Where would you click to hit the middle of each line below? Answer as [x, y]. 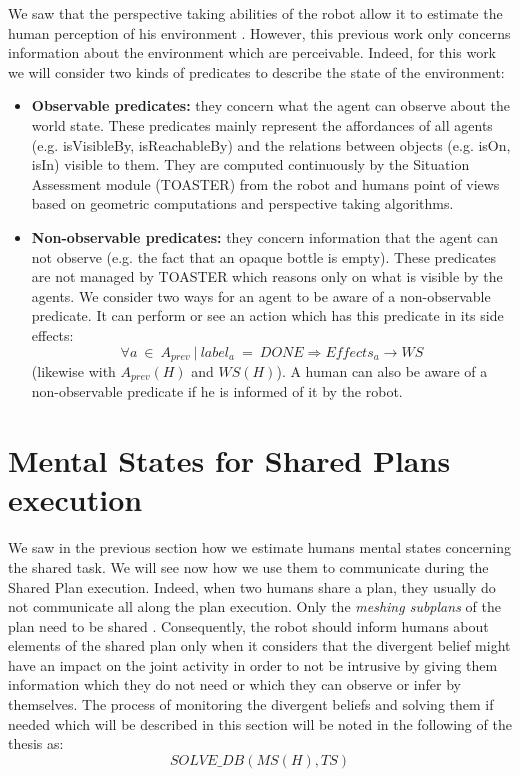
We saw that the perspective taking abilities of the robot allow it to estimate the [255, 13]
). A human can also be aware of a [382, 370]
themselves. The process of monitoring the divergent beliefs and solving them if [251, 704]
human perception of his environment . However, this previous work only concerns [259, 32]
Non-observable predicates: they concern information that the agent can [265, 236]
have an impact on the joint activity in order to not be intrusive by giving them [253, 664]
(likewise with [73, 370]
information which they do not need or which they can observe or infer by [234, 684]
